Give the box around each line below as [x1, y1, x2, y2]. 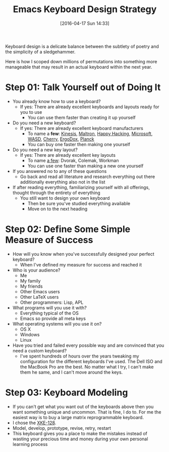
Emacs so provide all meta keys [20, 315, 86, 322]
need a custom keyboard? [12, 347, 67, 353]
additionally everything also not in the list [20, 178, 105, 185]
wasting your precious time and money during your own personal [12, 436, 148, 442]
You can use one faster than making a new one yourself [27, 163, 144, 169]
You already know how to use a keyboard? [12, 98, 101, 104]
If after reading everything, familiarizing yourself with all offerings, [12, 184, 150, 190]
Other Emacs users [20, 288, 60, 294]
